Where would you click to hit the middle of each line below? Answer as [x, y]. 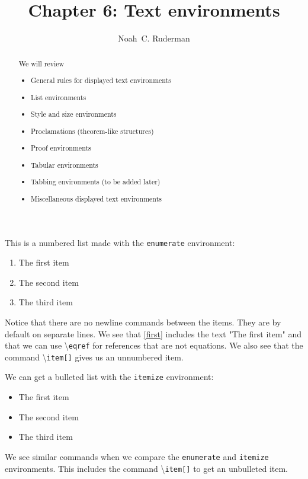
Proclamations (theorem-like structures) [92, 131]
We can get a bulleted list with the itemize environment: [109, 377]
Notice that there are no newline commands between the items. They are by [143, 322]
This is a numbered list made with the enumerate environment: [120, 242]
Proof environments [61, 148]
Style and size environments [74, 114]
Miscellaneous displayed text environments [96, 198]
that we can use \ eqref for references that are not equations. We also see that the [154, 345]
